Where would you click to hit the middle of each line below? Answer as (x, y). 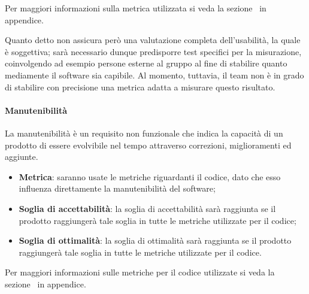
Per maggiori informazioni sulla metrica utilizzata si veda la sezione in (136, 8)
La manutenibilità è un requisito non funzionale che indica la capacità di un (144, 133)
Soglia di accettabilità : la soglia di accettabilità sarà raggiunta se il (147, 208)
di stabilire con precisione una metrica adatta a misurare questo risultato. (140, 87)
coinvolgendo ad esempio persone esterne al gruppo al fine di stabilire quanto (146, 63)
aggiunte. (22, 157)
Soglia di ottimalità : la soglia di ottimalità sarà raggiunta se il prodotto (155, 240)
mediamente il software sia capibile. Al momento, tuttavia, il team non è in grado (154, 75)
